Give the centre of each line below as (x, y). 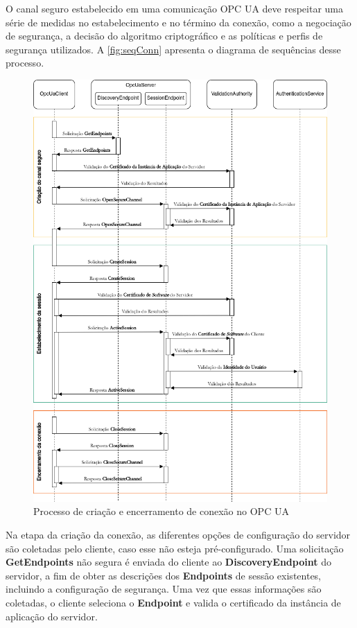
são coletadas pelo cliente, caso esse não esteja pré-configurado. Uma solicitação (175, 548)
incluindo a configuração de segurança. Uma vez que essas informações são (164, 589)
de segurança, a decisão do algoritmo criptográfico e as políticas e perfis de (164, 36)
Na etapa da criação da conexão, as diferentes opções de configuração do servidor (178, 535)
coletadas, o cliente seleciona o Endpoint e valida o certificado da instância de (173, 602)
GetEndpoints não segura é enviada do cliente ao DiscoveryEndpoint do (168, 562)
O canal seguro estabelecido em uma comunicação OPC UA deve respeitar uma (174, 8)
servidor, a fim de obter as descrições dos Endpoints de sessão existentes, (164, 575)
